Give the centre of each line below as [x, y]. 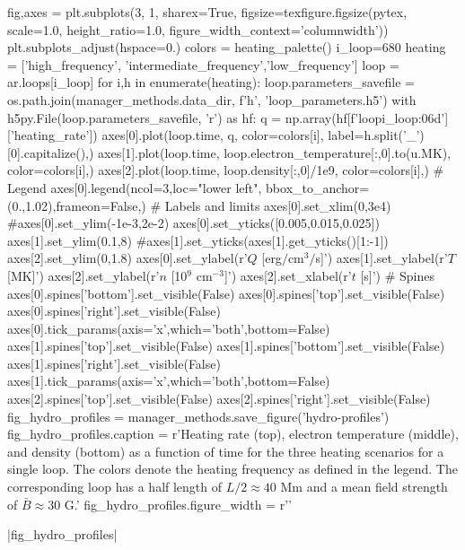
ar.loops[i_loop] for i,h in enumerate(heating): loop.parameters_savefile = [211, 82]
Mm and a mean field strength [364, 487]
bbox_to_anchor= [318, 187]
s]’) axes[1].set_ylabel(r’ [382, 258]
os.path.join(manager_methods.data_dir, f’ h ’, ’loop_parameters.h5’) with [212, 99]
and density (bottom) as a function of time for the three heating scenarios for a [226, 451]
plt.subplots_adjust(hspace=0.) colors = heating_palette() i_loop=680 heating [227, 47]
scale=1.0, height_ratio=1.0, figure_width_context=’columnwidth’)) [198, 29]
